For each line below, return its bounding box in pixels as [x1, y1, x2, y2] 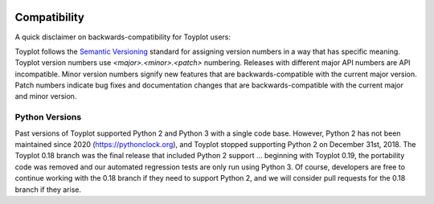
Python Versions [14, 112, 82, 123]
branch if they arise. [14, 185, 82, 194]
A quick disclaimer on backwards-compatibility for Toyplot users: [14, 32, 231, 42]
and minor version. [14, 92, 77, 101]
